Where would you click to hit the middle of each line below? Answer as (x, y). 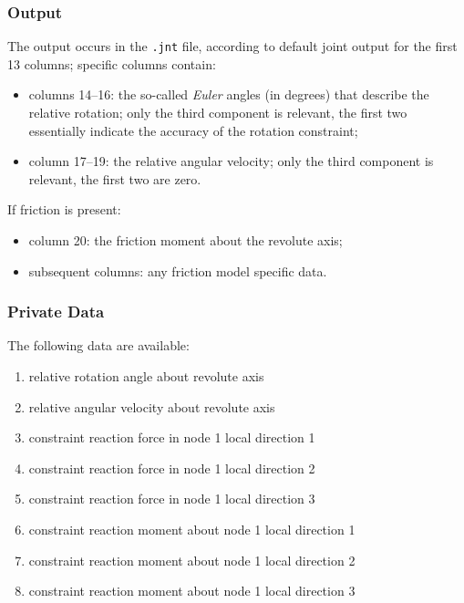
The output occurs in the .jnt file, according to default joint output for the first (232, 46)
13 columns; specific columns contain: (112, 63)
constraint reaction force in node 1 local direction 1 (172, 437)
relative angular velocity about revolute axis (152, 406)
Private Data (56, 312)
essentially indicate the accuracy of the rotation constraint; (193, 130)
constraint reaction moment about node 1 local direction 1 (192, 529)
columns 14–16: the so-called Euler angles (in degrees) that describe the (229, 94)
